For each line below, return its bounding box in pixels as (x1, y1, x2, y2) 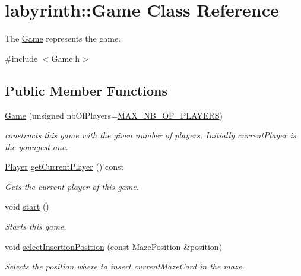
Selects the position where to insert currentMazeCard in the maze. (5, 260, 245, 272)
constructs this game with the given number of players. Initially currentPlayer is (5, 129, 296, 141)
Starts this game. (5, 220, 66, 233)
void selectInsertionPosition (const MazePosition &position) (5, 240, 223, 252)
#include (5, 52, 38, 64)
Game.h (51, 52, 80, 64)
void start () (5, 200, 49, 212)
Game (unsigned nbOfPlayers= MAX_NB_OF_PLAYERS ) (5, 109, 223, 121)
